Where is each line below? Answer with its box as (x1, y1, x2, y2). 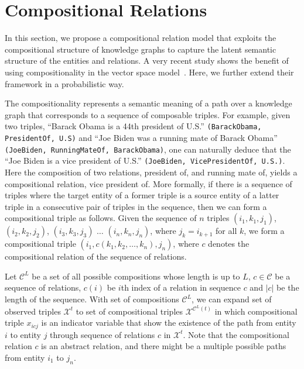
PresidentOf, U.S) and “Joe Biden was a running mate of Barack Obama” (5, 131, 278, 143)
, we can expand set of (192, 293, 272, 305)
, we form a (244, 225, 285, 237)
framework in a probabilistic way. (5, 77, 124, 89)
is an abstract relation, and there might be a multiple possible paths (41, 340, 286, 352)
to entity (10, 328, 42, 340)
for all (216, 225, 237, 237)
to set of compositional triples (76, 305, 183, 317)
